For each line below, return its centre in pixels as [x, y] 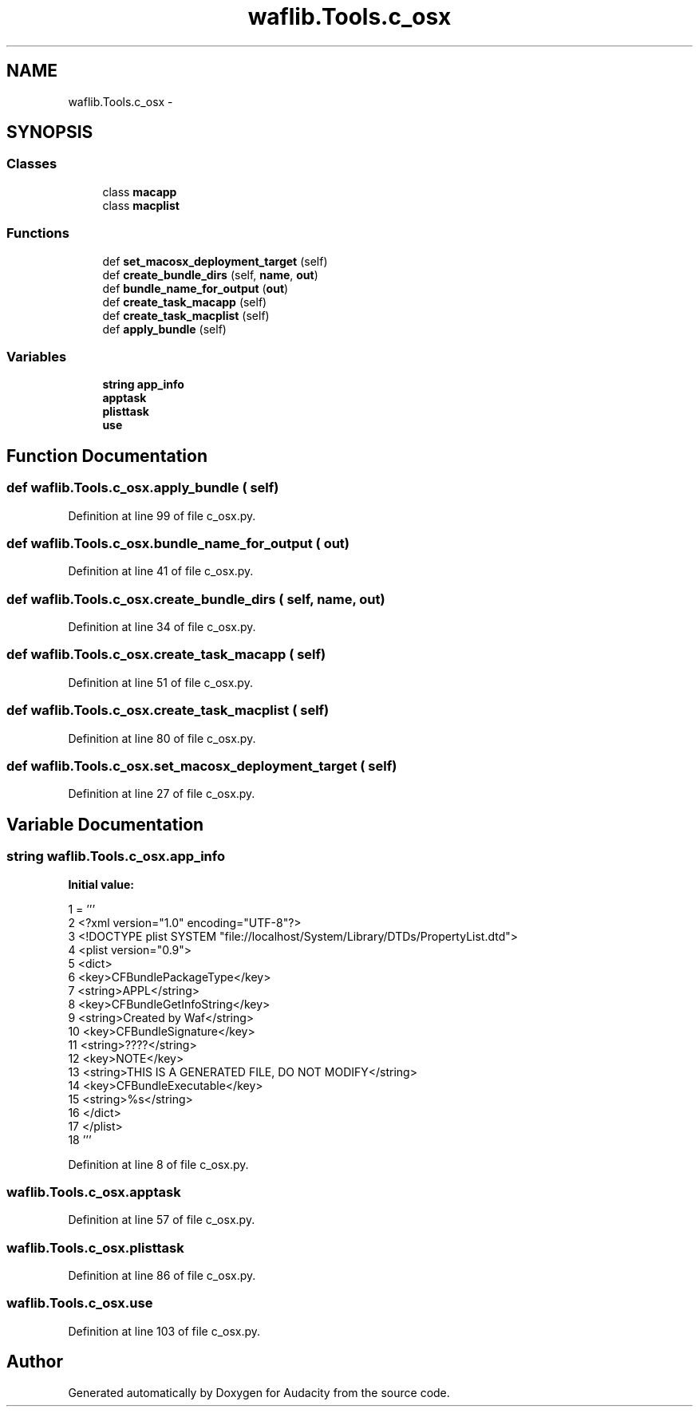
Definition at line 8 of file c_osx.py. [158, 1164]
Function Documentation [107, 456]
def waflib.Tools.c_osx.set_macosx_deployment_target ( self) [202, 766]
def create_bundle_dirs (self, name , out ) [210, 274]
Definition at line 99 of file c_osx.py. [162, 515]
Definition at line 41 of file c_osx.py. [161, 571]
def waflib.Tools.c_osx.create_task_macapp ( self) [166, 655]
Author [35, 1362]
